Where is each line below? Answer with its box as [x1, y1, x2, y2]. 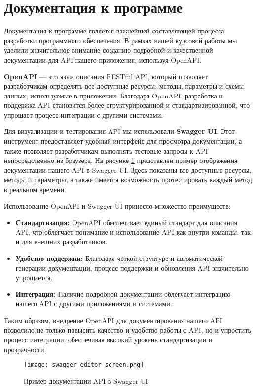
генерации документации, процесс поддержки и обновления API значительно [15, 262, 249, 273]
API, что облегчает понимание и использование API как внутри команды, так [15, 227, 251, 237]
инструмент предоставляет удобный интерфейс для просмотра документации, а [4, 136, 242, 146]
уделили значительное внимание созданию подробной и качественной [4, 45, 213, 55]
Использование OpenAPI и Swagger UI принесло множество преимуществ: [4, 200, 231, 211]
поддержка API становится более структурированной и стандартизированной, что [4, 100, 250, 110]
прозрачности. [4, 344, 46, 354]
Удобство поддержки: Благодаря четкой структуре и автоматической [15, 253, 223, 263]
